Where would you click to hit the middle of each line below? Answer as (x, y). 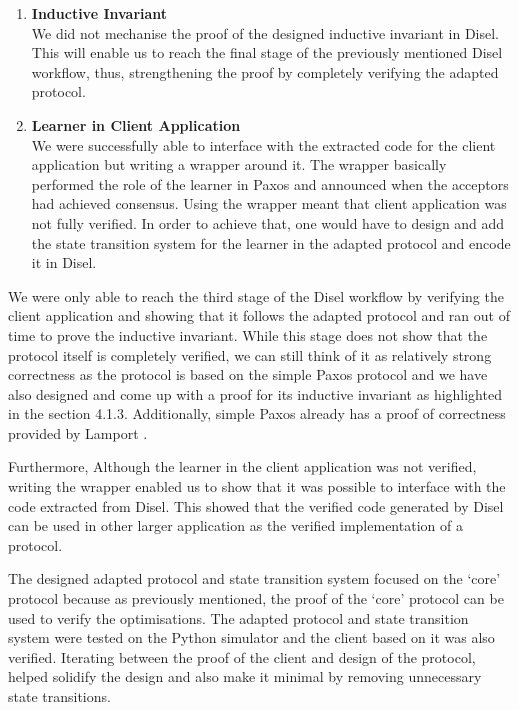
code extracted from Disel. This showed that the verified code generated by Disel (256, 505)
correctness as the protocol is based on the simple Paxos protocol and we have (248, 374)
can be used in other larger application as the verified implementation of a (235, 525)
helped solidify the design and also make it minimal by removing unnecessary (245, 676)
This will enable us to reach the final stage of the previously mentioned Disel (267, 52)
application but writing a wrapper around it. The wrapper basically (239, 164)
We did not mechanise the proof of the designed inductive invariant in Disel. (265, 32)
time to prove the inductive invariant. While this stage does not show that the (248, 334)
